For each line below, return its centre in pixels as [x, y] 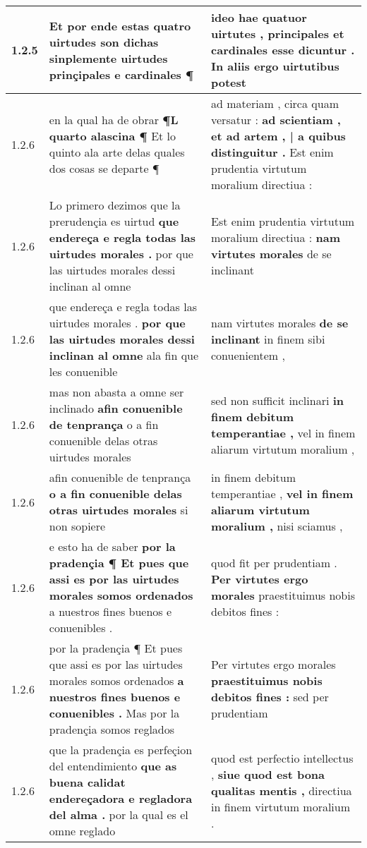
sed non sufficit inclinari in [278, 400]
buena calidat [87, 782]
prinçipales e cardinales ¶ [121, 74]
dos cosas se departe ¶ [104, 168]
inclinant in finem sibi [268, 339]
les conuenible [83, 371]
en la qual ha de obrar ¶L [114, 120]
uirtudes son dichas [104, 42]
